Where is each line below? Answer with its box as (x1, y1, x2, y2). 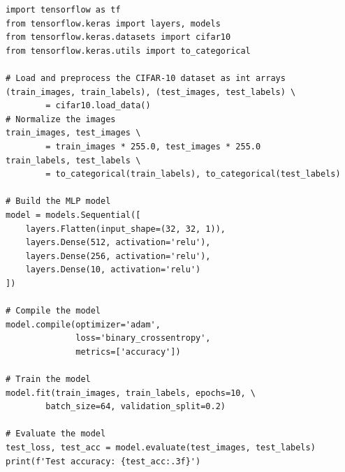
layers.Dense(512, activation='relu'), (25, 237, 211, 248)
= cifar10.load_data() (45, 101, 151, 111)
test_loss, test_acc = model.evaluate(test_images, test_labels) (6, 443, 316, 452)
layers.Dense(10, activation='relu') (25, 265, 201, 275)
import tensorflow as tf (6, 5, 121, 15)
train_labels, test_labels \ (6, 155, 141, 165)
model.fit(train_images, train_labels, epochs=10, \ (6, 388, 256, 398)
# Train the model (6, 374, 91, 385)
